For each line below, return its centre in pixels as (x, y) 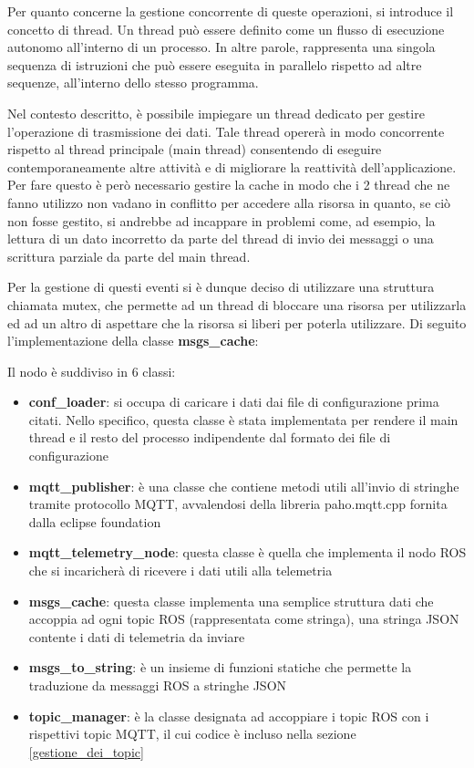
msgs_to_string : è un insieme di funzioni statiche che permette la (220, 667)
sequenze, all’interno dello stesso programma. (133, 83)
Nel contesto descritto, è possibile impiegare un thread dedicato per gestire (216, 113)
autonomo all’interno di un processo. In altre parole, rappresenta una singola (222, 47)
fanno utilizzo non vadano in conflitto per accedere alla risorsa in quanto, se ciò (229, 202)
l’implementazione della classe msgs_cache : (133, 341)
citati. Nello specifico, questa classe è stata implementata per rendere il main (243, 419)
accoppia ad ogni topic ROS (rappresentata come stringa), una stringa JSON (244, 619)
